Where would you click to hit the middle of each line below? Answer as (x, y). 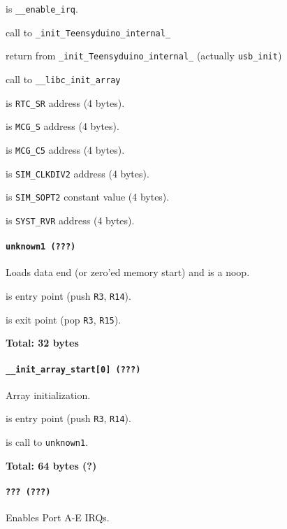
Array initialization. (48, 394)
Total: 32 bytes (42, 343)
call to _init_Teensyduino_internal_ (88, 32)
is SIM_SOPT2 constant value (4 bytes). (88, 197)
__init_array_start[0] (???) (73, 369)
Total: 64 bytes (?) (51, 465)
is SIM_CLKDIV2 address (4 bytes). (78, 173)
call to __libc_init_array (63, 79)
